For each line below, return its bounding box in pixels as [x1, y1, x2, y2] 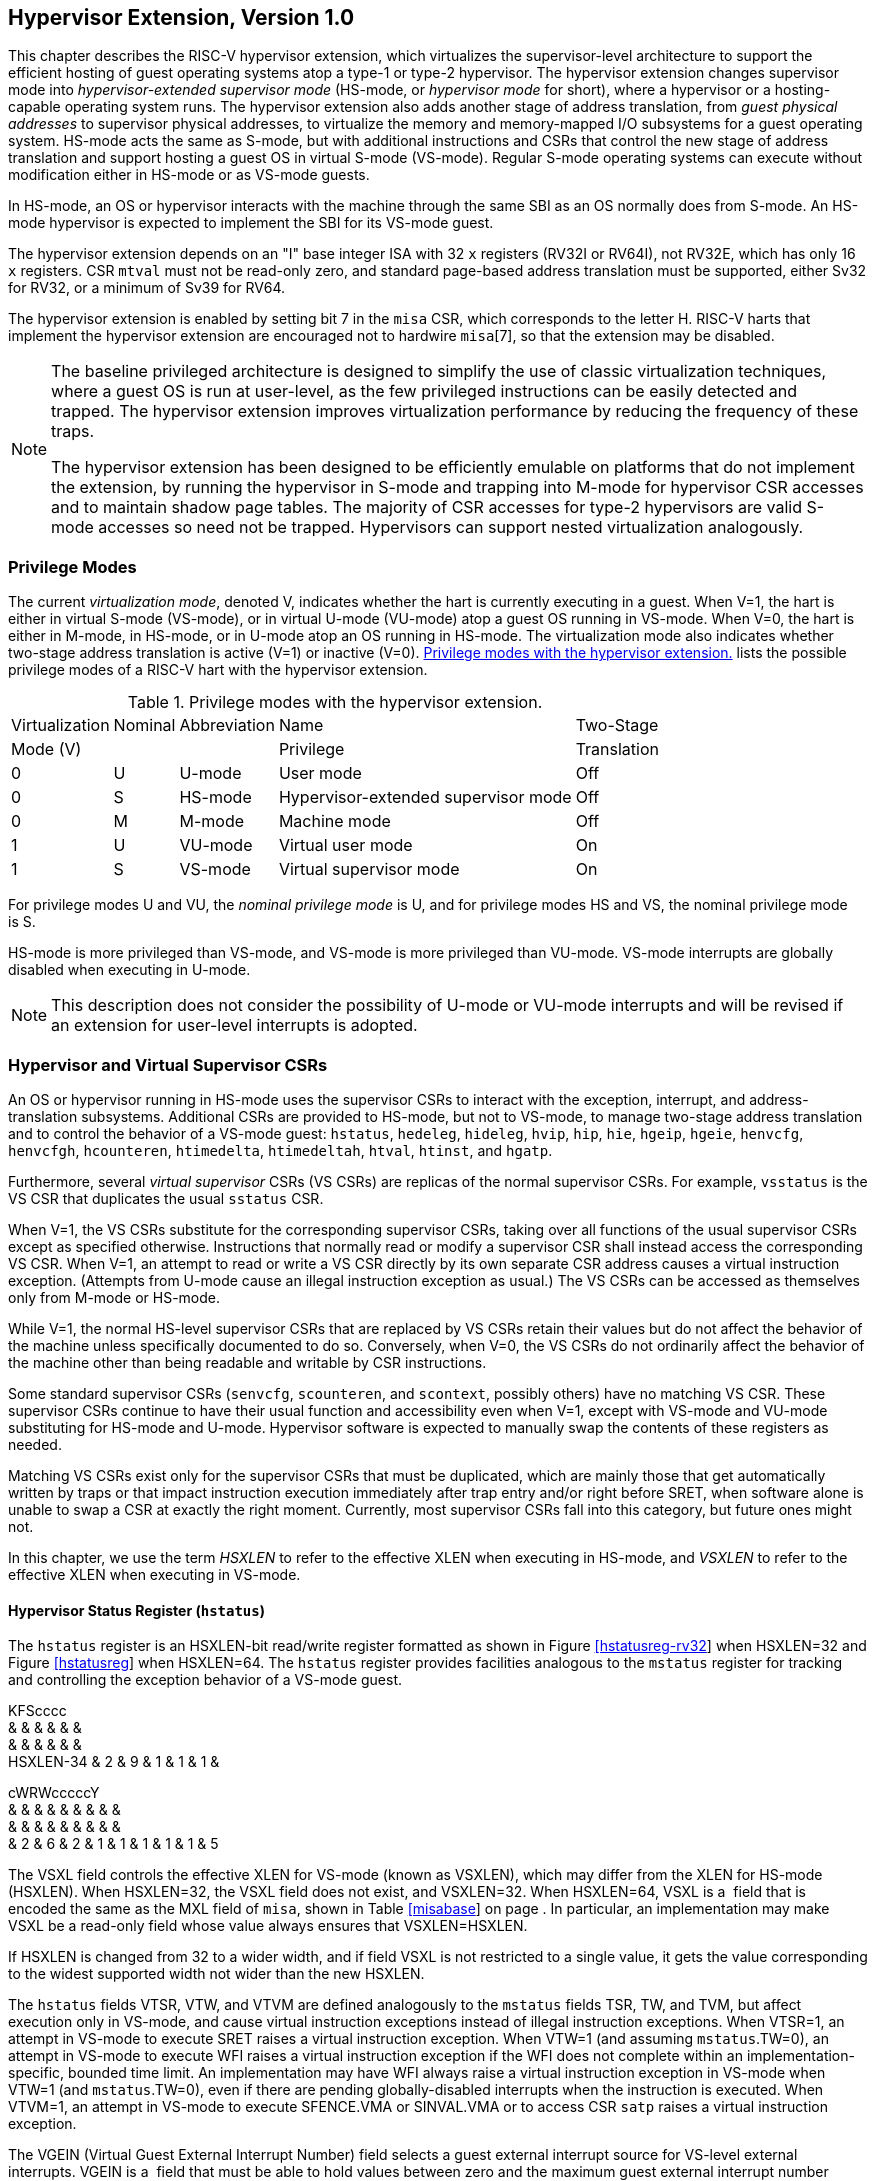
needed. [8, 1435, 62, 1453]
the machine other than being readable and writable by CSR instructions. [8, 1353, 487, 1371]
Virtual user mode [278, 835, 413, 856]
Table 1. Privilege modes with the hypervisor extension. [127, 692, 543, 713]
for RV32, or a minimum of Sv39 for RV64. [8, 279, 286, 297]
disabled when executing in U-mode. [8, 961, 251, 979]
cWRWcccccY [8, 1784, 100, 1802]
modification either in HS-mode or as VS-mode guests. [8, 166, 370, 184]
